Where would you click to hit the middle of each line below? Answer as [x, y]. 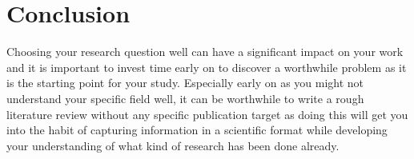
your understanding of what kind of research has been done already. [173, 145]
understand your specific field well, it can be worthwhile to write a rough [185, 98]
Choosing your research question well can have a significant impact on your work [205, 52]
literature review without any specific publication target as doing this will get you [207, 114]
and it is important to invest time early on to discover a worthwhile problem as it [207, 67]
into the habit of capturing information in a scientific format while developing [197, 130]
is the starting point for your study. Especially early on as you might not [185, 83]
